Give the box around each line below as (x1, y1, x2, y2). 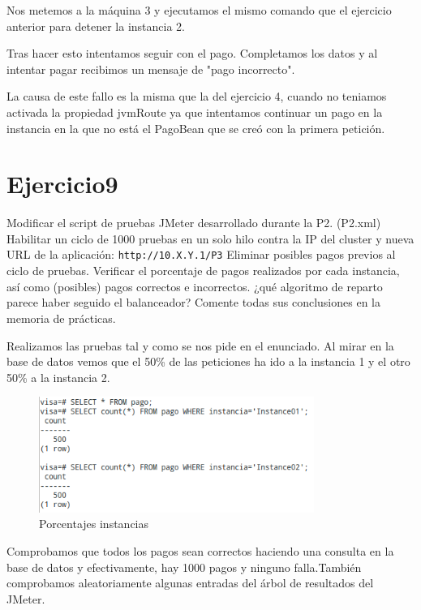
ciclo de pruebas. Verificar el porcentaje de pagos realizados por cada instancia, (6, 262, 400, 279)
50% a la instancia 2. (6, 368, 110, 385)
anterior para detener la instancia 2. (6, 17, 185, 34)
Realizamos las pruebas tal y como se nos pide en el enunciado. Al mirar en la (6, 337, 394, 354)
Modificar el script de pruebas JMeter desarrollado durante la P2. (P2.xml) (6, 214, 381, 231)
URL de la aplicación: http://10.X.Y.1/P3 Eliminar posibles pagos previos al (6, 246, 396, 263)
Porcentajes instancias (39, 515, 149, 532)
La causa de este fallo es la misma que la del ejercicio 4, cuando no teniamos (6, 88, 387, 105)
